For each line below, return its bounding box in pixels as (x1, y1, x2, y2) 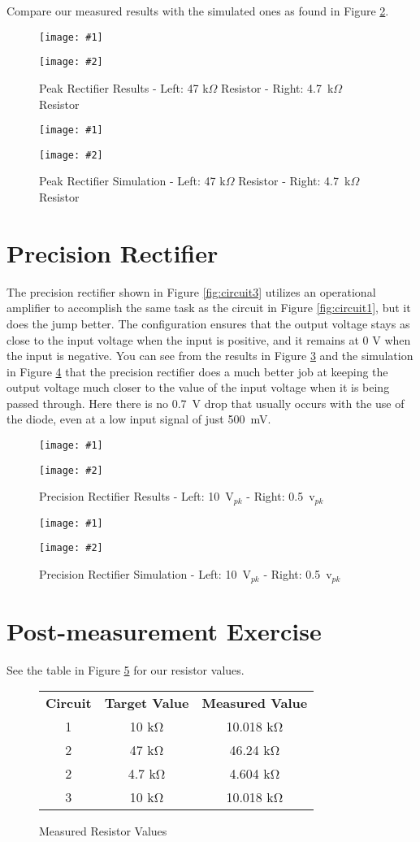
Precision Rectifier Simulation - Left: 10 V (39, 566, 251, 583)
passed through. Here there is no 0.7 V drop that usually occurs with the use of (6, 394, 405, 411)
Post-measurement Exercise (6, 614, 322, 647)
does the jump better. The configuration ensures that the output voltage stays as (6, 315, 410, 332)
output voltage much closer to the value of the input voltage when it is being (6, 379, 390, 396)
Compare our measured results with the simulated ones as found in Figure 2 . (6, 2, 389, 19)
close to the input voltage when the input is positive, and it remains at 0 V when (6, 331, 411, 348)
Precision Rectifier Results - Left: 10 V (39, 488, 234, 505)
